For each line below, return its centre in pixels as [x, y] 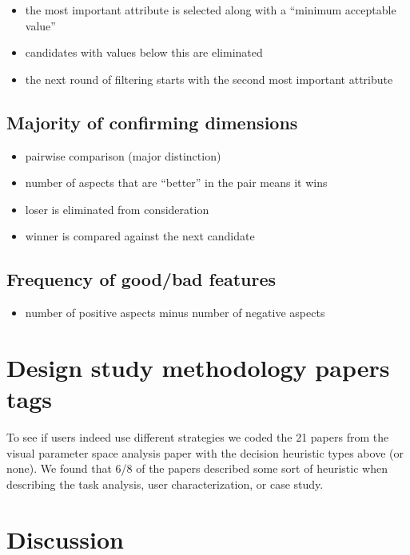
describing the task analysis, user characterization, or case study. [165, 484]
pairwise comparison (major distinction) [123, 155]
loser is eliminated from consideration [117, 209]
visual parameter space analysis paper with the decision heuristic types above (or [205, 452]
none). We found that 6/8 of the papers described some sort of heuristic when [197, 468]
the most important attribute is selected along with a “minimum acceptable [211, 10]
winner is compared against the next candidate [140, 236]
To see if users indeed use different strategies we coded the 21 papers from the [198, 437]
